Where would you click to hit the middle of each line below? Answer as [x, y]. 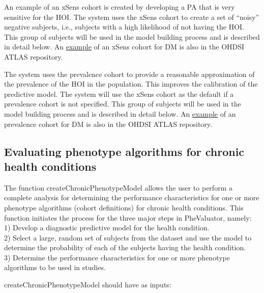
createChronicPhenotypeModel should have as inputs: [88, 285]
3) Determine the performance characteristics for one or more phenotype [117, 257]
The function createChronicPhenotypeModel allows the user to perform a [118, 187]
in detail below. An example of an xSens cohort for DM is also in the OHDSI [124, 47]
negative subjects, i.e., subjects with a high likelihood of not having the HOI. [124, 27]
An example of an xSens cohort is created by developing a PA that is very [120, 7]
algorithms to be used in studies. [55, 267]
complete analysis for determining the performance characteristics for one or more [132, 197]
